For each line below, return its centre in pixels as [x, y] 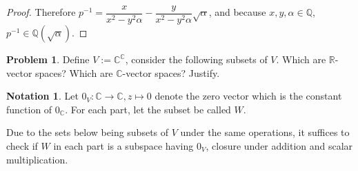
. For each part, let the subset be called [148, 109]
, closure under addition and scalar [279, 146]
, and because [237, 12]
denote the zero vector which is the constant [248, 96]
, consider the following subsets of [196, 59]
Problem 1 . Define [48, 59]
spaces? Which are [74, 72]
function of [29, 109]
